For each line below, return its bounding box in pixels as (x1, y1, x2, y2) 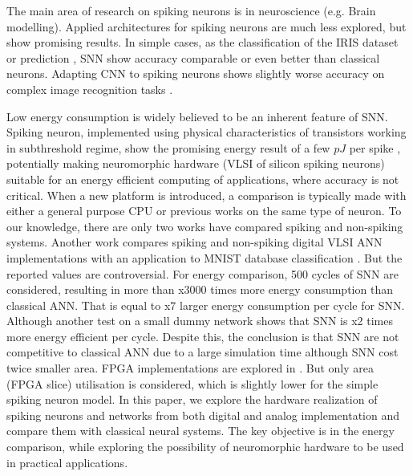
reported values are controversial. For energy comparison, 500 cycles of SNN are (6, 265, 399, 282)
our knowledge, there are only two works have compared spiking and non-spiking (6, 218, 403, 234)
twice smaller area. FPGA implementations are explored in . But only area (6, 360, 374, 376)
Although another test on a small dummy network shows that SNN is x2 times (6, 312, 393, 329)
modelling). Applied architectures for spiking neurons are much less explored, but (6, 18, 407, 35)
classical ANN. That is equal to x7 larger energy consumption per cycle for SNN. (6, 296, 405, 313)
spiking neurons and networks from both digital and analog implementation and (6, 406, 400, 423)
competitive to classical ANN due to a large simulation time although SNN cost (6, 344, 399, 360)
